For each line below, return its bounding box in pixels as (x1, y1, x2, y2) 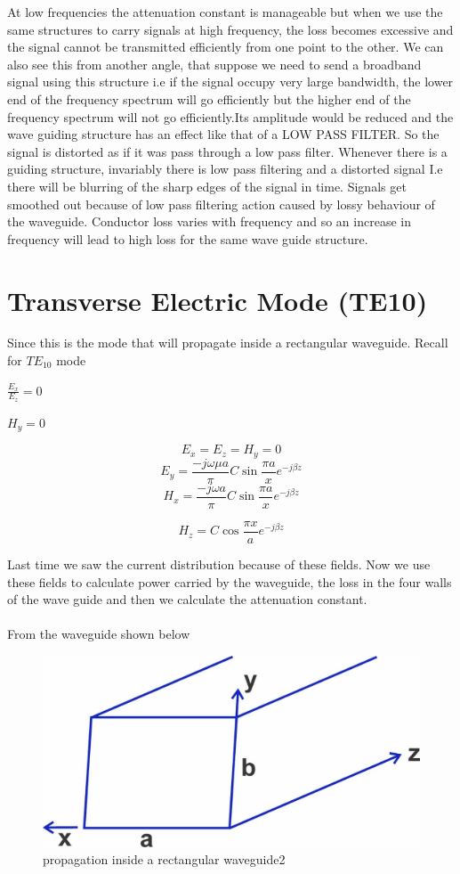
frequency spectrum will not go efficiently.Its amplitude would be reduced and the (7, 107, 454, 126)
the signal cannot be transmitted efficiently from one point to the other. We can (7, 37, 444, 56)
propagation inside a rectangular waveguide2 (43, 850, 286, 869)
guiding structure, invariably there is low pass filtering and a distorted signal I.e (7, 159, 443, 178)
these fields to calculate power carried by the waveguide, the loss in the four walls (7, 572, 452, 591)
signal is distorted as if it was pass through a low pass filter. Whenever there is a (7, 142, 448, 160)
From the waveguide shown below (7, 625, 190, 643)
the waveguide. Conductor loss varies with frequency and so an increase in (7, 212, 411, 231)
